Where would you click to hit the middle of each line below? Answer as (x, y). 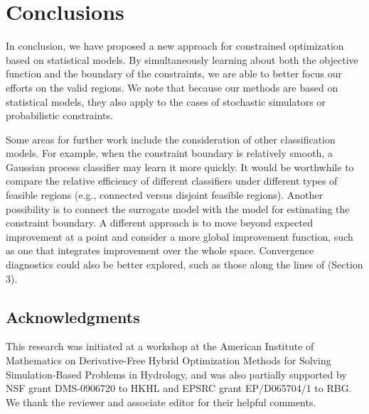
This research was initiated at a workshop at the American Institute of (160, 346)
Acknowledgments (73, 316)
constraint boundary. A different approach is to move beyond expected (159, 223)
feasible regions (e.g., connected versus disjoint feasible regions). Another (164, 195)
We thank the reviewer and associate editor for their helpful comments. (161, 402)
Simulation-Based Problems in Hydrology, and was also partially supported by (176, 374)
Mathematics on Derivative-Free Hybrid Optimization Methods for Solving (169, 360)
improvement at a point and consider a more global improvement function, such (180, 236)
